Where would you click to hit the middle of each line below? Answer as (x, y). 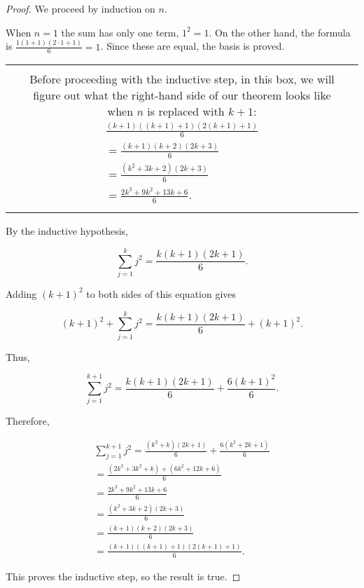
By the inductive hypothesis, (67, 231)
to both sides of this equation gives (161, 293)
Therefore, (28, 421)
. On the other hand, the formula (280, 32)
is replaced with (186, 111)
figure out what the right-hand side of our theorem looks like (182, 95)
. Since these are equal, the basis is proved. (192, 46)
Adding (21, 293)
